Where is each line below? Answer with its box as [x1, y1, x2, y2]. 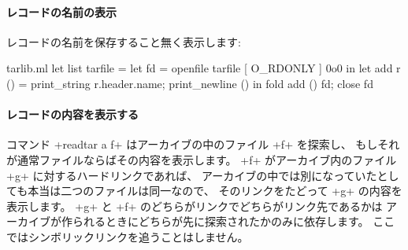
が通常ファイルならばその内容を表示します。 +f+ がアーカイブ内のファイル [6, 151, 397, 167]
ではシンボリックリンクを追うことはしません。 [6, 228, 249, 244]
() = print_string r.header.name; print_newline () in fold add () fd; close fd [6, 75, 373, 91]
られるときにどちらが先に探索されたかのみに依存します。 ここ [72, 213, 395, 230]
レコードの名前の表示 [6, 3, 117, 20]
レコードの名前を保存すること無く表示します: [6, 33, 241, 50]
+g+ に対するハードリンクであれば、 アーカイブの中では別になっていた [6, 167, 377, 183]
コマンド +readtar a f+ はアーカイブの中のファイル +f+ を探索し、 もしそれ [6, 136, 400, 153]
